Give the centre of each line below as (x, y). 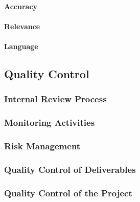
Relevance (22, 26)
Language (21, 46)
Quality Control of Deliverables (70, 169)
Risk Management (42, 145)
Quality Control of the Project (68, 193)
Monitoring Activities (50, 122)
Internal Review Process (55, 99)
